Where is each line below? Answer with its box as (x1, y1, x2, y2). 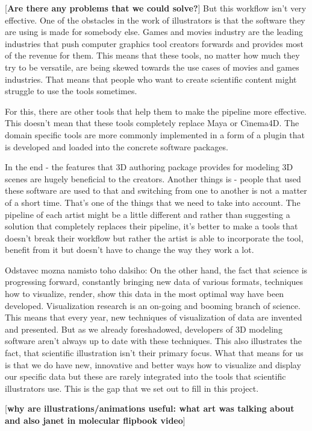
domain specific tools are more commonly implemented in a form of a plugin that (5, 128, 305, 141)
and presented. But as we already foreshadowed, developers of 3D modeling (5, 322, 282, 335)
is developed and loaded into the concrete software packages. (5, 140, 228, 153)
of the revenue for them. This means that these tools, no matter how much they (5, 49, 300, 62)
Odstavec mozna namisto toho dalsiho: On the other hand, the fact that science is (5, 263, 308, 276)
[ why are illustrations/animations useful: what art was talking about (5, 402, 295, 415)
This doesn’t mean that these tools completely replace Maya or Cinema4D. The (5, 117, 299, 129)
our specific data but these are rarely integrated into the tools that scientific (5, 370, 286, 383)
